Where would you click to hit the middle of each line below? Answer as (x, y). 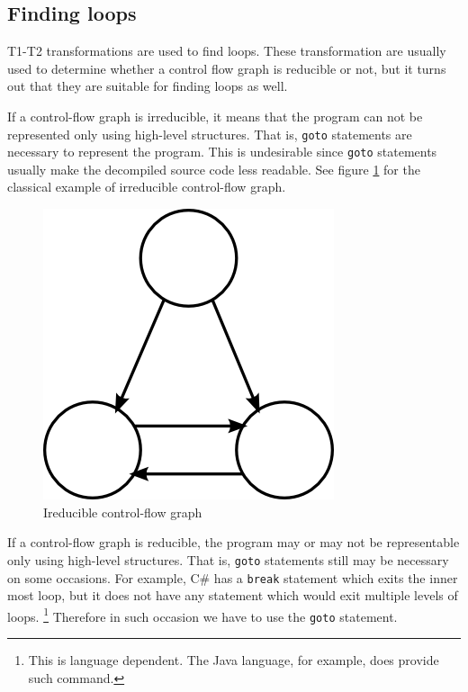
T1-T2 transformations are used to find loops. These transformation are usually (227, 51)
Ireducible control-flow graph (123, 512)
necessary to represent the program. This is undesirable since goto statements (222, 152)
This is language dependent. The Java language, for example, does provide (234, 660)
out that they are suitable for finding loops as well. (148, 86)
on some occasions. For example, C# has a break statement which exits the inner (233, 577)
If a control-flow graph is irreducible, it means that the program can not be (215, 116)
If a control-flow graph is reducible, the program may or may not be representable (234, 542)
